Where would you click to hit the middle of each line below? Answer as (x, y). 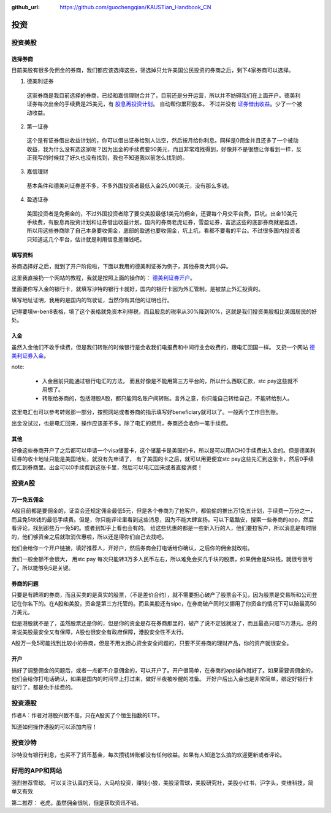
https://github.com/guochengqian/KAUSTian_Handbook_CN (135, 7)
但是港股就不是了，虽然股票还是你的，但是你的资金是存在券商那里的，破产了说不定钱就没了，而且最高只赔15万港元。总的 (164, 623)
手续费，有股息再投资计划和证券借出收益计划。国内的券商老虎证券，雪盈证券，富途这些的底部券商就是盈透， (163, 222)
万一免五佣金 (28, 500)
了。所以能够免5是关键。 (43, 567)
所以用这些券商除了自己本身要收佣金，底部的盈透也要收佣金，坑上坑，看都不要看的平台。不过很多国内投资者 (163, 231)
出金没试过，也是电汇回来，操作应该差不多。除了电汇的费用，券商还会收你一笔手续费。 (121, 423)
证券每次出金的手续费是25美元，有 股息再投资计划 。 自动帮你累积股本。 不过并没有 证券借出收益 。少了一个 (162, 104)
